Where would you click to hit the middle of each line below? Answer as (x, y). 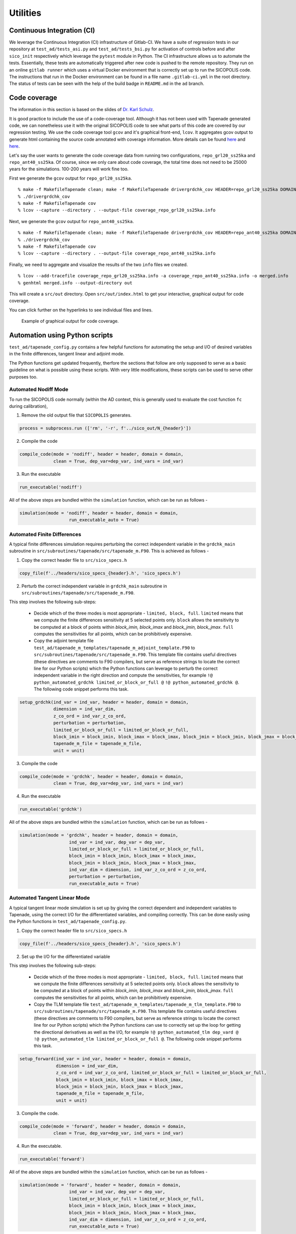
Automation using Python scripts (61, 335)
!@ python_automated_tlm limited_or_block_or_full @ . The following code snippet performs (138, 1039)
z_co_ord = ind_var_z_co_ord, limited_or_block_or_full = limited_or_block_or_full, (161, 1073)
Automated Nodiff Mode (39, 389)
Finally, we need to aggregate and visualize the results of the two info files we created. (98, 265)
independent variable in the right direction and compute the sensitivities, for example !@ (123, 675)
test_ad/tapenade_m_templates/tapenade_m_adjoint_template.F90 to (114, 648)
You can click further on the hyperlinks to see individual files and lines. (81, 310)
